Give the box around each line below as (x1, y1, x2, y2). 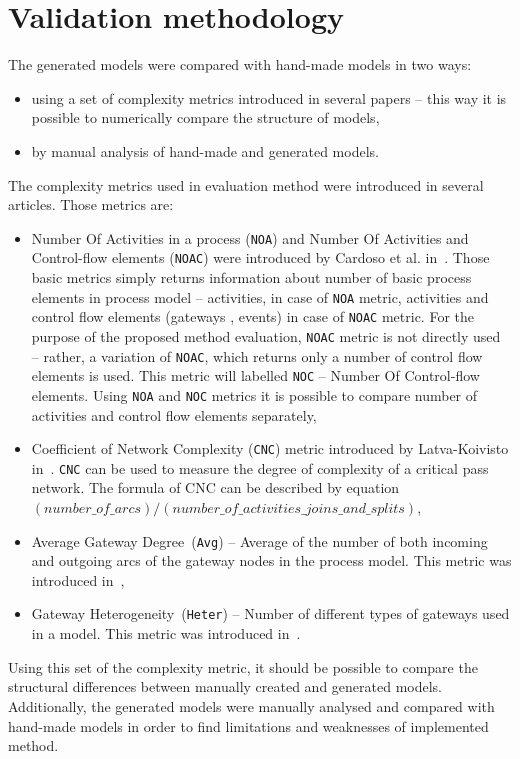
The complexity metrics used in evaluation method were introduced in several (8, 174, 484, 195)
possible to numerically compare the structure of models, (31, 107, 380, 128)
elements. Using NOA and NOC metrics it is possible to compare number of (31, 384, 478, 405)
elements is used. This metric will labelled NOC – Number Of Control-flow (31, 365, 480, 386)
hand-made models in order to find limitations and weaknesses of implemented (8, 715, 489, 736)
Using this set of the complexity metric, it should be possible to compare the (8, 656, 478, 677)
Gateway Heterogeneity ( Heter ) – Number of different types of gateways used (31, 603, 510, 624)
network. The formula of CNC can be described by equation (31, 477, 400, 498)
